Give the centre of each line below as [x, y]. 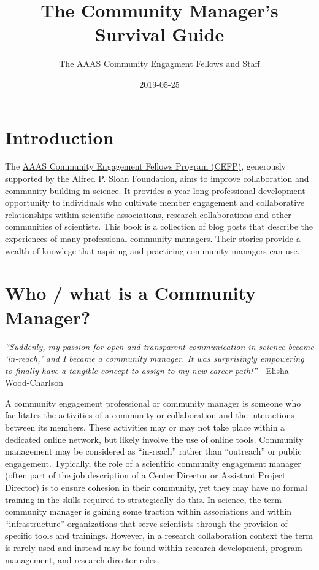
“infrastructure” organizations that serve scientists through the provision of [146, 523]
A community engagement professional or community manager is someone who [153, 403]
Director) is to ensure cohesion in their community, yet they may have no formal [156, 487]
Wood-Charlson [34, 382]
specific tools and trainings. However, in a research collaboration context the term [159, 535]
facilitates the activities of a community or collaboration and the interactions [150, 415]
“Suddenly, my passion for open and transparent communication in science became [159, 346]
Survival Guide [159, 34]
